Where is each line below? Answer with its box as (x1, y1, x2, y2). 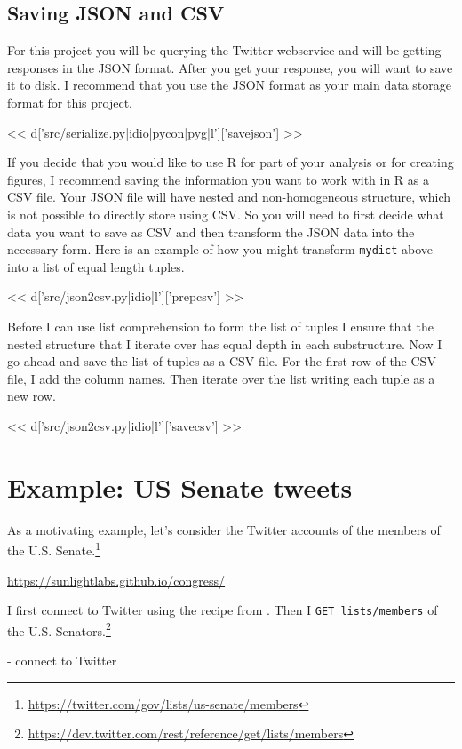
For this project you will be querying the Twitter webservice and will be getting (7, 41, 442, 60)
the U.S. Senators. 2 (7, 618, 111, 640)
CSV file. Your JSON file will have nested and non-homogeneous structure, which (7, 187, 451, 206)
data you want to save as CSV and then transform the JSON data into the (7, 222, 415, 241)
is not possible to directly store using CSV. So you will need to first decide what (7, 204, 444, 223)
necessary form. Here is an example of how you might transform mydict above (7, 240, 433, 259)
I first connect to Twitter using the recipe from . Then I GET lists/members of (7, 601, 438, 619)
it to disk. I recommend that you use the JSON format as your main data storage (7, 76, 451, 94)
